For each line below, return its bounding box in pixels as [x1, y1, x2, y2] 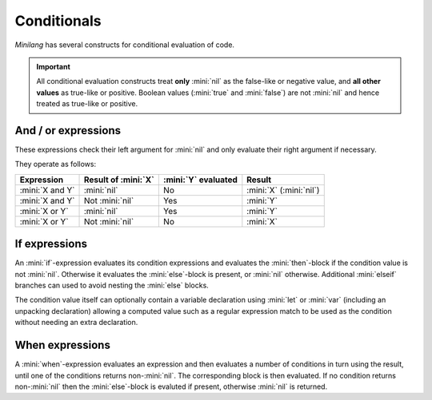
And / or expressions [14, 124, 122, 137]
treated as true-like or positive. [36, 99, 138, 109]
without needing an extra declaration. [14, 318, 138, 327]
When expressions [14, 339, 111, 352]
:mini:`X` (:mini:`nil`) [246, 184, 320, 196]
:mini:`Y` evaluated [162, 174, 238, 185]
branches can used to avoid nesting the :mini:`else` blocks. [14, 280, 210, 291]
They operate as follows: [14, 160, 96, 169]
